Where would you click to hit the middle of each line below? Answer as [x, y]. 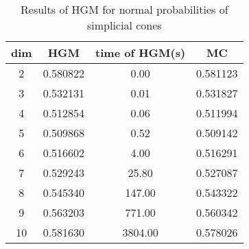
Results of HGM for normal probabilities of [125, 9]
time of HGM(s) [141, 52]
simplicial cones [124, 25]
